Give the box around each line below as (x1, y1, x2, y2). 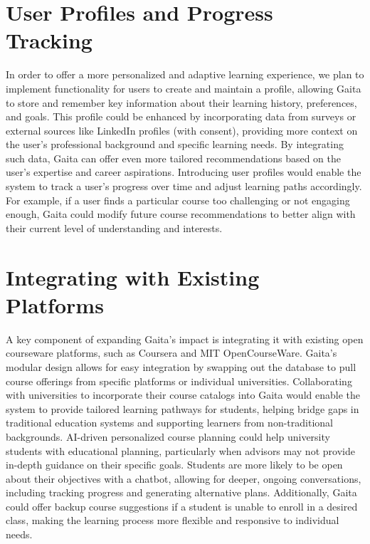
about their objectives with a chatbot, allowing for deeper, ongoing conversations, (6, 471, 361, 486)
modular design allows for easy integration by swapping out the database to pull (6, 359, 356, 374)
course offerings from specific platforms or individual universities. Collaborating (6, 373, 352, 388)
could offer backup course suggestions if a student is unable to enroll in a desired (6, 498, 358, 513)
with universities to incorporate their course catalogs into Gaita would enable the (6, 387, 360, 402)
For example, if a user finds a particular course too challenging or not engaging (6, 192, 350, 207)
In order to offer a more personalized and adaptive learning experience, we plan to (6, 67, 364, 82)
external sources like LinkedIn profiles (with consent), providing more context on (6, 122, 358, 137)
